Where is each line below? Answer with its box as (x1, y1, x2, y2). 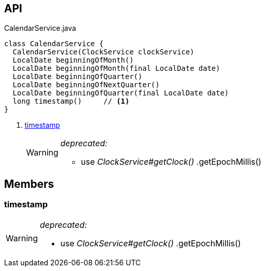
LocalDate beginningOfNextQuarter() (12, 81, 160, 89)
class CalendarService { (4, 40, 104, 48)
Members (4, 177, 54, 190)
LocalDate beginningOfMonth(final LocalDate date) (12, 64, 220, 73)
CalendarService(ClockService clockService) (12, 48, 194, 56)
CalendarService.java (4, 24, 76, 33)
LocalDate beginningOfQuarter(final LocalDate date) (12, 89, 229, 98)
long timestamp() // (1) (12, 97, 130, 106)
